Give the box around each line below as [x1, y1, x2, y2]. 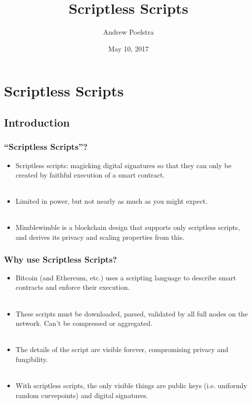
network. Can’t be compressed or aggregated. [15, 318, 153, 328]
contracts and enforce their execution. [15, 282, 130, 292]
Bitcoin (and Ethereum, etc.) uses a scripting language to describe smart [15, 272, 236, 282]
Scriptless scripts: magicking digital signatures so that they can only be [15, 160, 232, 170]
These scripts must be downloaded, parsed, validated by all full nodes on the [15, 308, 248, 318]
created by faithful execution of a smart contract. [15, 170, 165, 180]
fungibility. [15, 354, 48, 364]
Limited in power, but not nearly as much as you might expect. [15, 196, 208, 206]
